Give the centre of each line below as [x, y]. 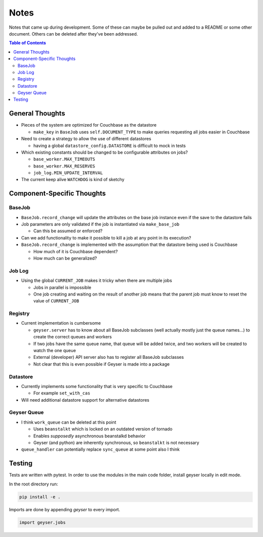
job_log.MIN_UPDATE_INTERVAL [68, 173]
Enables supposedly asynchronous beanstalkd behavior [89, 436]
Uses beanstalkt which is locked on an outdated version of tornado [103, 429]
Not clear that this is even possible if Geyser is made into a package [102, 364]
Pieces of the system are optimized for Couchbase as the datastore [89, 125]
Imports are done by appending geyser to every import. [65, 509]
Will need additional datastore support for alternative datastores [85, 400]
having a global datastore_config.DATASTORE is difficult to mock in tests [110, 146]
